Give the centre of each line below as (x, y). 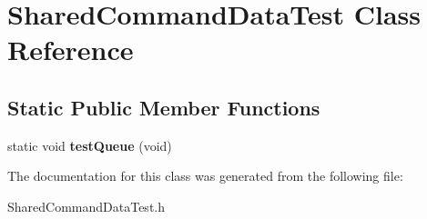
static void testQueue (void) (90, 145)
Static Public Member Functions (164, 107)
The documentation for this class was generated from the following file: (205, 176)
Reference (71, 50)
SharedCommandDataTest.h (86, 206)
